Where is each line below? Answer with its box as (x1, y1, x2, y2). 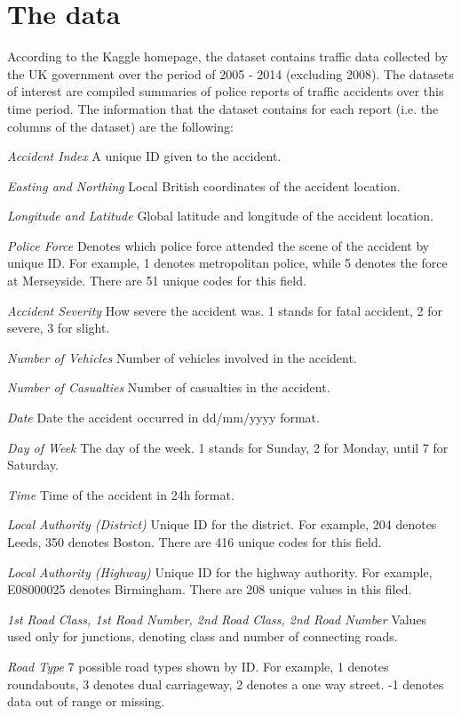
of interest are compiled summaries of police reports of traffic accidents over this (7, 82, 444, 101)
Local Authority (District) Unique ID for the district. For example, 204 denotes (7, 515, 437, 534)
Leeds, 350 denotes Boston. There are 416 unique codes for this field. (7, 533, 382, 551)
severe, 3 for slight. (7, 318, 110, 337)
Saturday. (7, 455, 60, 474)
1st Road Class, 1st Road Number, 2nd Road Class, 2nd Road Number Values (7, 609, 427, 628)
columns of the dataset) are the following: (7, 117, 234, 135)
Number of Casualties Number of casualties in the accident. (7, 378, 330, 397)
